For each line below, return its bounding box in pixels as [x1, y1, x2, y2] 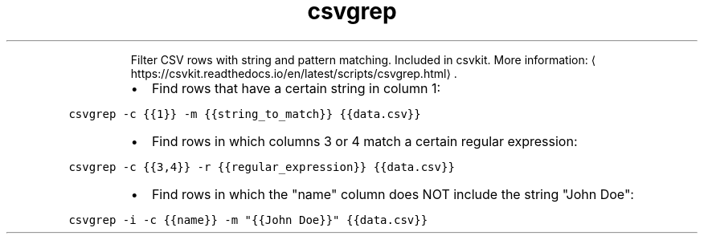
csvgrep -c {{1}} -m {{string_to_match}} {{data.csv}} [68, 107, 421, 120]
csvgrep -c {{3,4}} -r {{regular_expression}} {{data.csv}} [68, 160, 455, 173]
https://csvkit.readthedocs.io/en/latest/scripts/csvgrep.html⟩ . [130, 66, 457, 80]
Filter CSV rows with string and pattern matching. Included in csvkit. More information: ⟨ [130, 52, 596, 67]
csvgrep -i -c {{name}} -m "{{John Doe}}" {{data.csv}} [68, 213, 428, 226]
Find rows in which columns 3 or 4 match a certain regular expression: [151, 132, 578, 149]
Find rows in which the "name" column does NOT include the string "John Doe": [151, 185, 634, 202]
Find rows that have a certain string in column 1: [151, 79, 441, 96]
